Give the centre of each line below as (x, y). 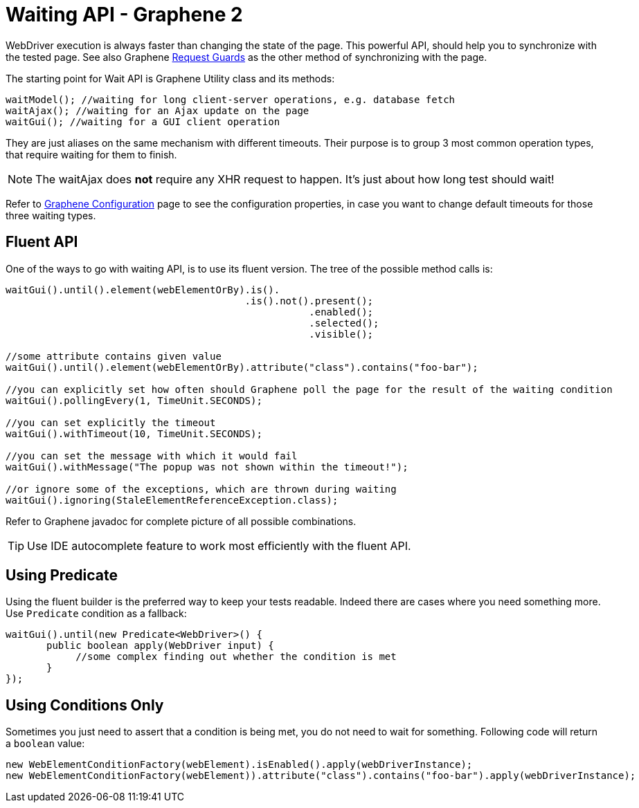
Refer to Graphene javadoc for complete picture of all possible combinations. (181, 521)
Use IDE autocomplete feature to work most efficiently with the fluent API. (219, 545)
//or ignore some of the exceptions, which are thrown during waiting (201, 489)
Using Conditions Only (85, 705)
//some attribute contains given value (114, 356)
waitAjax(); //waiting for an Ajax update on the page (157, 110)
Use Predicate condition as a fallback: (96, 614)
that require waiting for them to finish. (91, 154)
